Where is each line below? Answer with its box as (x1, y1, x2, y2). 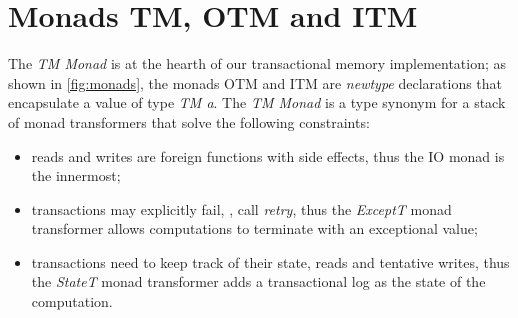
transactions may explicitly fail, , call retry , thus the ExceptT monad (31, 198, 452, 219)
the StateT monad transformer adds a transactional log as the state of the (31, 271, 486, 292)
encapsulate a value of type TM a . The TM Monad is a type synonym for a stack (8, 92, 506, 113)
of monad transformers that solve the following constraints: (8, 111, 370, 132)
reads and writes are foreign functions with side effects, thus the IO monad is (31, 145, 505, 166)
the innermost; (31, 165, 121, 186)
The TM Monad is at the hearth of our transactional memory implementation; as (8, 53, 507, 74)
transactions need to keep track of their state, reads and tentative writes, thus (31, 251, 510, 272)
